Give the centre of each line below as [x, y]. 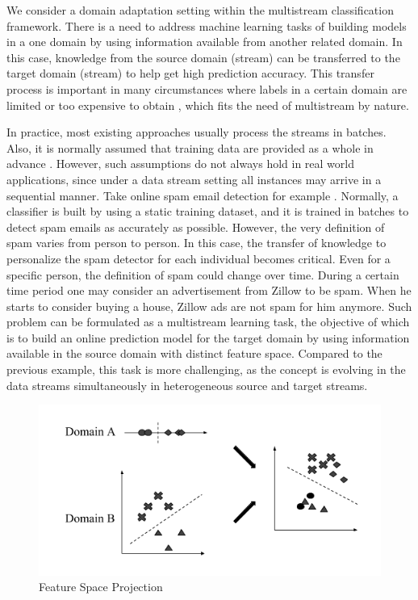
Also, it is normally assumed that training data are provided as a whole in [190, 147]
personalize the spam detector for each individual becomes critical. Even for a [199, 258]
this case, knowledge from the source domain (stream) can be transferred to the [203, 57]
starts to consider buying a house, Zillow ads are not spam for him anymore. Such [209, 306]
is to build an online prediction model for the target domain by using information [208, 337]
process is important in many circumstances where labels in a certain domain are [207, 88]
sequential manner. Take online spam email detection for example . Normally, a [203, 195]
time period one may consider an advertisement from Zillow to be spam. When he [209, 290]
